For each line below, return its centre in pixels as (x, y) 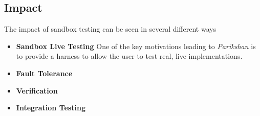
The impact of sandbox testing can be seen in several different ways (110, 29)
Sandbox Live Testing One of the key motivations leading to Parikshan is (136, 46)
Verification (37, 90)
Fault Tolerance (44, 73)
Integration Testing (51, 108)
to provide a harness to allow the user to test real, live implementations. (129, 56)
